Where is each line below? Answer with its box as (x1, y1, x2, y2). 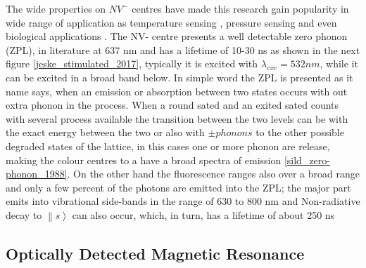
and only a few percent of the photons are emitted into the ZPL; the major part (6, 180, 351, 194)
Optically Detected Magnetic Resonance (6, 242, 305, 264)
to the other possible (255, 125, 344, 140)
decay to (6, 207, 42, 222)
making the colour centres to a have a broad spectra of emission (6, 152, 282, 167)
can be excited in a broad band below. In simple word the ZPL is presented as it (6, 69, 353, 84)
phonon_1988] (6, 166, 68, 181)
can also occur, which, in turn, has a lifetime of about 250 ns (72, 207, 335, 222)
